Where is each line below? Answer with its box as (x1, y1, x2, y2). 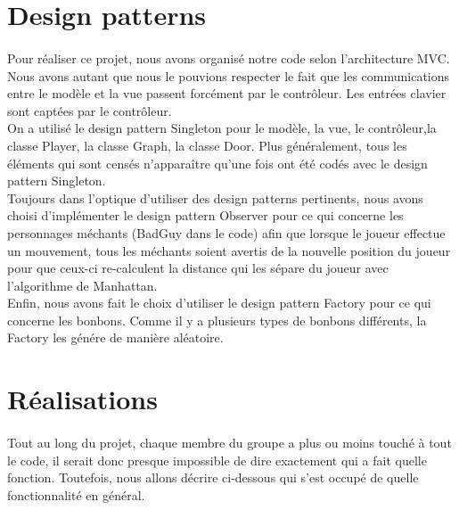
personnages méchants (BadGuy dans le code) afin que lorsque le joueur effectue (7, 223, 446, 242)
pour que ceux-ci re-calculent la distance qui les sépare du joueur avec (7, 259, 389, 277)
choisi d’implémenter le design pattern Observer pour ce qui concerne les (7, 206, 404, 225)
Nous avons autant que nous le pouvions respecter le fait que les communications (7, 66, 450, 85)
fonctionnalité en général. (7, 485, 145, 504)
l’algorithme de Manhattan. (7, 276, 158, 294)
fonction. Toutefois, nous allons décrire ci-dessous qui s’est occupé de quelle (7, 468, 419, 487)
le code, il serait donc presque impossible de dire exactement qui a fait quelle (7, 450, 427, 469)
